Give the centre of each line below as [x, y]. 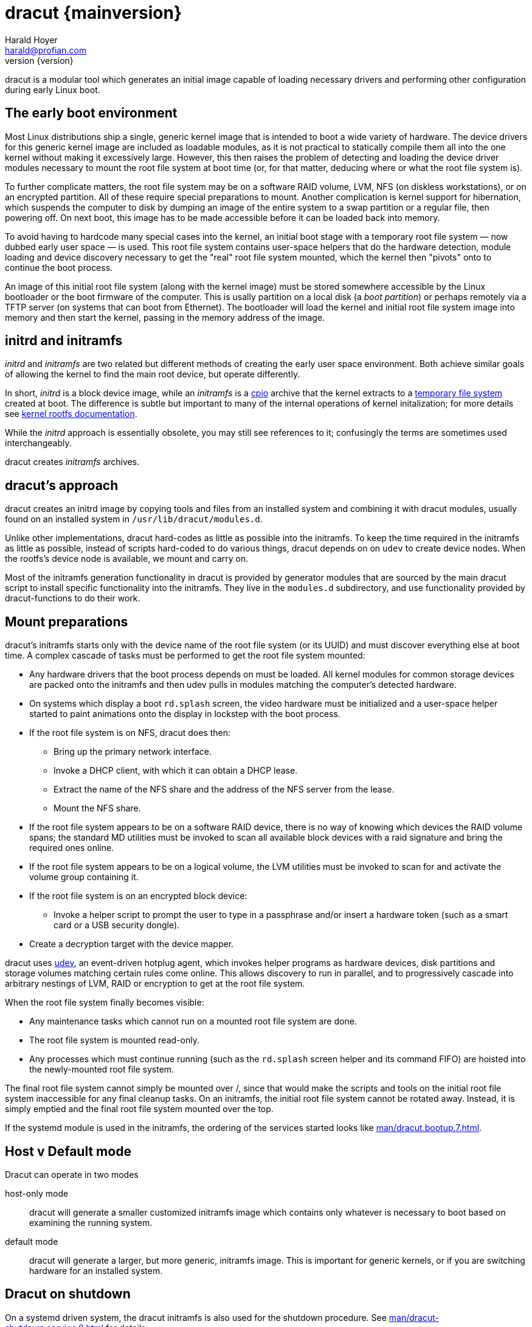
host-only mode [37, 1193]
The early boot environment [91, 113]
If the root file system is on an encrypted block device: [138, 896]
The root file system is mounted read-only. [114, 1040]
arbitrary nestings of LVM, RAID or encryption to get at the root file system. [155, 984]
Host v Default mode [68, 1151]
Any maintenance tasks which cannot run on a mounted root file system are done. [193, 1021]
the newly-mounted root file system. [102, 1070]
